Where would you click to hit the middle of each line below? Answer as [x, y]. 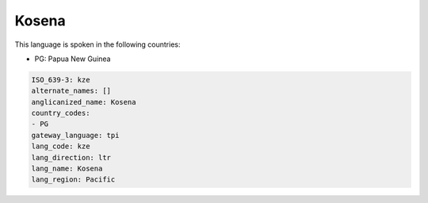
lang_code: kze [61, 146]
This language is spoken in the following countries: [97, 44]
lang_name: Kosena [67, 169]
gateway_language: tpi [75, 135]
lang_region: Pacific [73, 180]
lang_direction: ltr [71, 157]
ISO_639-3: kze [61, 80]
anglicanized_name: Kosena [84, 102]
